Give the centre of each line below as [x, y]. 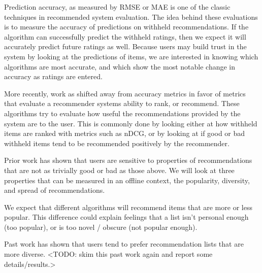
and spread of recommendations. [55, 190]
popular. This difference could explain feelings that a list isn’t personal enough [126, 217]
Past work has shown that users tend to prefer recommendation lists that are [124, 244]
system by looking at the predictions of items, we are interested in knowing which [131, 56]
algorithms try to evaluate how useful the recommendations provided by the [122, 113]
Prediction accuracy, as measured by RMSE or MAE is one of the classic [117, 7]
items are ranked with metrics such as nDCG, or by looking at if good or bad [125, 133]
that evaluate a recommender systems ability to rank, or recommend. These [122, 103]
